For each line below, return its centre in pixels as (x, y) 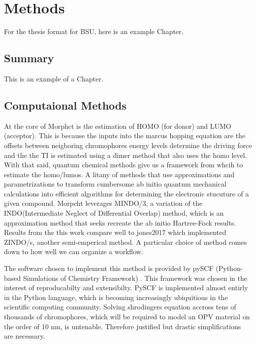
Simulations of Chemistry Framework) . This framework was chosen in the (135, 278)
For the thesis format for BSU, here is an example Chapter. (94, 31)
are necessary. (25, 336)
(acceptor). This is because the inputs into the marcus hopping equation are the (125, 135)
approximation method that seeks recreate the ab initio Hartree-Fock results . (120, 222)
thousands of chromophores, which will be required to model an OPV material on (127, 316)
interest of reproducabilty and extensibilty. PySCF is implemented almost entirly (126, 287)
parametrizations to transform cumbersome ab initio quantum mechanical (115, 184)
